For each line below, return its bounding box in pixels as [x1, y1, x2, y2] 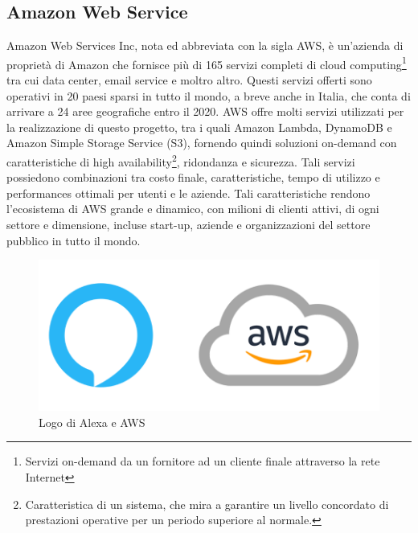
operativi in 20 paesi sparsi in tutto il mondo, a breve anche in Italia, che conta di [6, 87, 411, 104]
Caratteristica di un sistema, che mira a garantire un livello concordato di [25, 495, 389, 512]
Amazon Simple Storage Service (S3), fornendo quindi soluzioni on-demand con [6, 134, 397, 151]
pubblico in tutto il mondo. [6, 232, 141, 248]
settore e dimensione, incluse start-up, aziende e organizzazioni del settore [6, 216, 371, 233]
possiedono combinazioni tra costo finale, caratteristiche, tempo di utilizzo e [6, 169, 380, 186]
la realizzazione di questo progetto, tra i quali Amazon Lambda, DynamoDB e [6, 118, 392, 135]
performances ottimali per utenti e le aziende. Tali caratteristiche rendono [6, 184, 371, 201]
